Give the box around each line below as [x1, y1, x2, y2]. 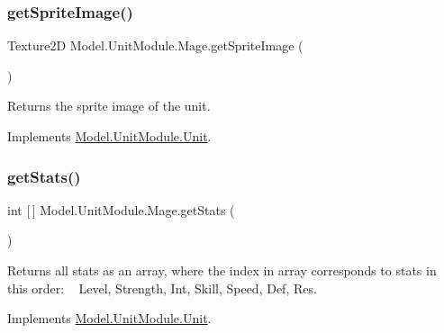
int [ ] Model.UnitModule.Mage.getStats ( [7, 200, 235, 219]
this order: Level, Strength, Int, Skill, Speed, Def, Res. [7, 278, 317, 297]
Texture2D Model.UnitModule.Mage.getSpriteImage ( [7, 36, 304, 55]
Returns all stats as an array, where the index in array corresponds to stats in [7, 261, 437, 279]
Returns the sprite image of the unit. [7, 96, 211, 115]
